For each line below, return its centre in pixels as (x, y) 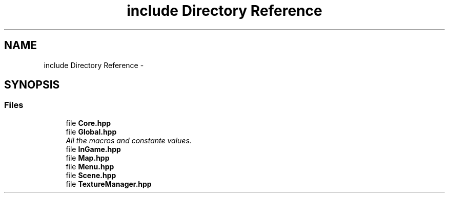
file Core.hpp (88, 123)
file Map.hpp (88, 158)
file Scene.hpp (91, 175)
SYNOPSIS (32, 85)
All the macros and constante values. (129, 140)
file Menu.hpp (90, 166)
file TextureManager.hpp (109, 184)
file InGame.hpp (93, 149)
